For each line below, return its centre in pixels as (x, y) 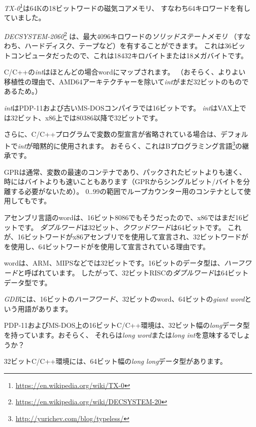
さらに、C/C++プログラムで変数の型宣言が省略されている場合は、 (112, 134)
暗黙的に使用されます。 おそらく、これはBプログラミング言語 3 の (137, 145)
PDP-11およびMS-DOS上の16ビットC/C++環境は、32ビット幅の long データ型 (127, 325)
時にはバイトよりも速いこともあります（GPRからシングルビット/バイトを (124, 181)
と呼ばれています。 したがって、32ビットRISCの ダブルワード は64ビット (133, 273)
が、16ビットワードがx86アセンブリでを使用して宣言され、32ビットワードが (126, 237)
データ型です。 (28, 282)
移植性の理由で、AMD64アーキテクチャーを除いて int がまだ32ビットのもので (126, 81)
